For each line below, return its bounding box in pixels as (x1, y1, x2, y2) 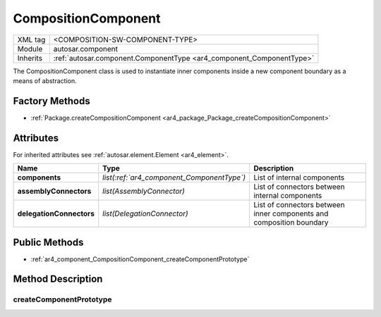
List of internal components (253, 173, 345, 182)
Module (17, 44, 43, 54)
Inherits (17, 53, 42, 63)
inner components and (253, 209, 329, 218)
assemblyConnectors (17, 187, 92, 197)
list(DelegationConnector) (102, 209, 188, 218)
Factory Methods (13, 95, 91, 107)
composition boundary (253, 218, 329, 228)
